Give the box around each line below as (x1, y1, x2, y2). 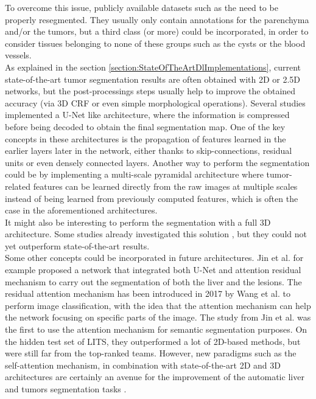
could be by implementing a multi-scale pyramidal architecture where (5, 168, 264, 181)
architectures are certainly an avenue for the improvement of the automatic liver (5, 370, 304, 383)
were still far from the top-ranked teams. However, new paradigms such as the (5, 347, 297, 359)
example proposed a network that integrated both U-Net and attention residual (5, 263, 301, 276)
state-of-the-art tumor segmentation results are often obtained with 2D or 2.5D (5, 72, 301, 85)
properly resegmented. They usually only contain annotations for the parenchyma (5, 13, 309, 26)
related (5, 179, 31, 192)
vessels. (5, 49, 32, 61)
